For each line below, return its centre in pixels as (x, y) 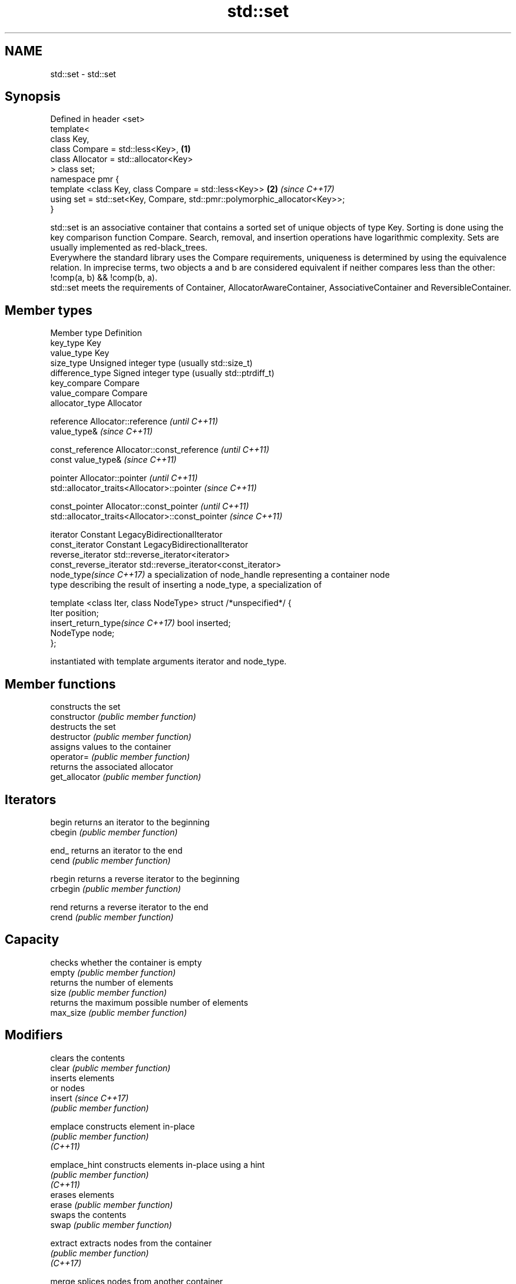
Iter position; (75, 613)
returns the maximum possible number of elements (149, 1002)
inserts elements (82, 1078)
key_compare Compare (95, 383)
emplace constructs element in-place (123, 1126)
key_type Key (76, 343)
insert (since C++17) (90, 1098)
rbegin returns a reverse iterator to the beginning (145, 878)
